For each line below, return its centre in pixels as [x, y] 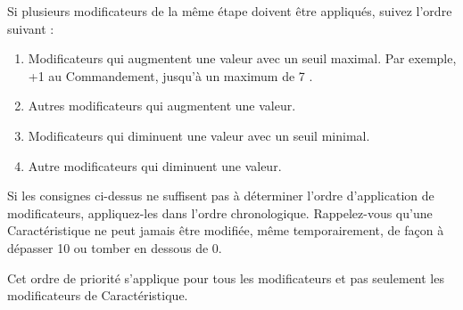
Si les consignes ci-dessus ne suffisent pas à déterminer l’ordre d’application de [221, 196]
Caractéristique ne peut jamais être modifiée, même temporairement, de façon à [226, 230]
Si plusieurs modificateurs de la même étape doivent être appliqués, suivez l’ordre [230, 11]
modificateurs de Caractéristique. [98, 295]
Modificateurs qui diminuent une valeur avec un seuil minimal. [199, 135]
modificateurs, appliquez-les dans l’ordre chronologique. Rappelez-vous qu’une [220, 212]
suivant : [31, 28]
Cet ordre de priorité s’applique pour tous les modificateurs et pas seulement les [226, 277]
